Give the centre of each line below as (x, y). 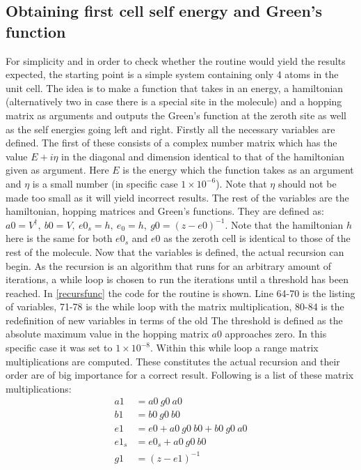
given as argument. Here (57, 170)
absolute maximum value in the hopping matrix (107, 334)
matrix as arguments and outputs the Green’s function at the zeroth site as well (176, 115)
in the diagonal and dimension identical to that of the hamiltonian (203, 156)
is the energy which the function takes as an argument (238, 170)
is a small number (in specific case (105, 183)
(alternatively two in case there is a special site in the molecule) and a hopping (174, 101)
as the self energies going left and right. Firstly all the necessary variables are (170, 129)
